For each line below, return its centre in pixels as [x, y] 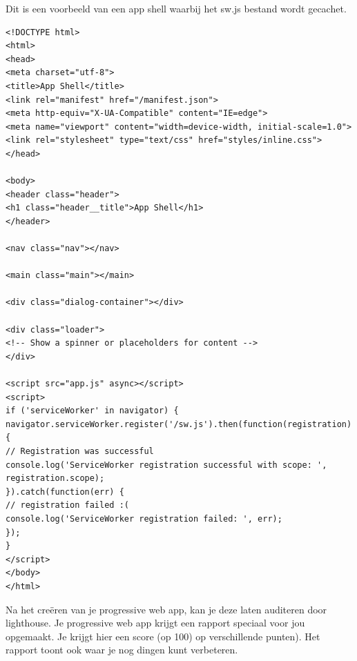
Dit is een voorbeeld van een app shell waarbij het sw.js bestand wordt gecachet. [176, 8]
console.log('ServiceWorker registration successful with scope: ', [166, 465]
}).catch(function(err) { [65, 492]
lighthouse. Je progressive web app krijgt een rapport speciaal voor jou [155, 623]
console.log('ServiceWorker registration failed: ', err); [144, 519]
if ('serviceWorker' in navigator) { [92, 411]
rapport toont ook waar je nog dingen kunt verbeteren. [122, 650]
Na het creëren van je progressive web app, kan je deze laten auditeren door [166, 609]
